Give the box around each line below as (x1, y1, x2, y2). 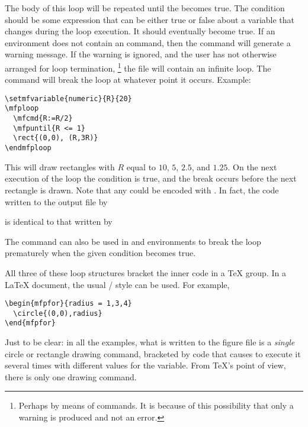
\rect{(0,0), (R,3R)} (13, 134, 98, 143)
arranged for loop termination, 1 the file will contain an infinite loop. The (5, 60, 271, 74)
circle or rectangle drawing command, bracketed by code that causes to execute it (5, 347, 301, 360)
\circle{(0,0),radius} (13, 309, 102, 318)
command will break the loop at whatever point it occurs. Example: (5, 73, 251, 86)
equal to (126, 160, 156, 173)
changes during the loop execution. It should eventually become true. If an (5, 25, 275, 37)
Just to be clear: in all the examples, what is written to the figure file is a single (5, 336, 295, 348)
